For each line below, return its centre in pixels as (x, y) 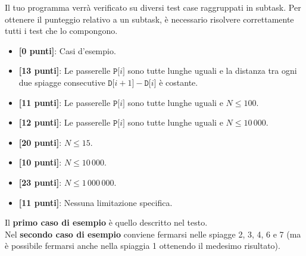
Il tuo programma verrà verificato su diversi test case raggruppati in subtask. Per (153, 7)
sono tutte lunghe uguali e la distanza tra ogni (212, 71)
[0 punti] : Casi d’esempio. (67, 50)
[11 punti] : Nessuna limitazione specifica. (96, 202)
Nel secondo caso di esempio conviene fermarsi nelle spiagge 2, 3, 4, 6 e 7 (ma (153, 234)
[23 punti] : (40, 182)
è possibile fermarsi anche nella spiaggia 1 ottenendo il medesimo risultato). (143, 246)
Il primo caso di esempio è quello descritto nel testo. (106, 222)
